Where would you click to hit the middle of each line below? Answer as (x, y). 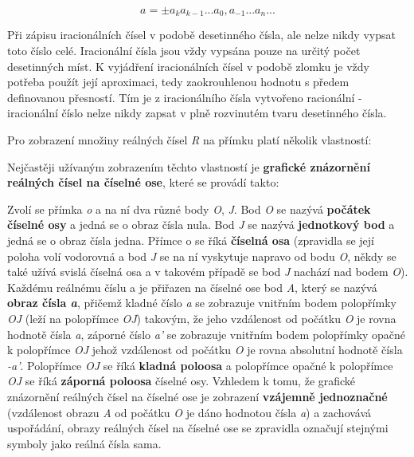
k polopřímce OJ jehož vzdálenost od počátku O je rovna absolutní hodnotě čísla (205, 350)
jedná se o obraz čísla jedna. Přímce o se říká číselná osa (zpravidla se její (191, 240)
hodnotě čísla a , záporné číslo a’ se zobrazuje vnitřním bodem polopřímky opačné (207, 334)
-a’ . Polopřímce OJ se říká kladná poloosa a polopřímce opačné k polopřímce (200, 365)
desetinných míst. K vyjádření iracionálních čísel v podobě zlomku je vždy (188, 66)
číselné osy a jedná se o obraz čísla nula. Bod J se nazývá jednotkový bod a (201, 225)
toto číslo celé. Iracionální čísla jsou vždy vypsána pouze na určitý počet (184, 51)
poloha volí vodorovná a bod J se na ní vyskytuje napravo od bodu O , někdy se (202, 256)
